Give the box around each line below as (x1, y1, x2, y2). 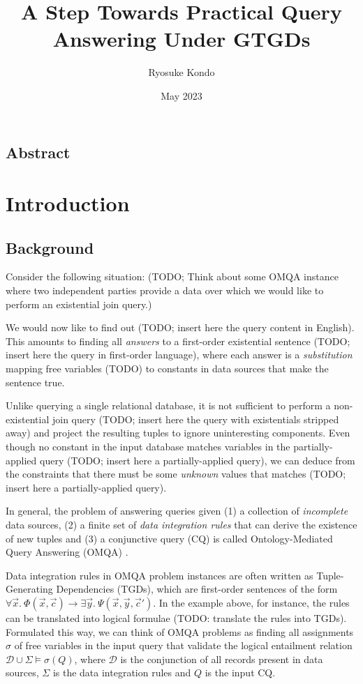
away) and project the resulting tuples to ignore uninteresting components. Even (6, 425, 350, 440)
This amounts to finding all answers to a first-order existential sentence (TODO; (6, 333, 350, 348)
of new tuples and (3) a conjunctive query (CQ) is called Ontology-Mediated (6, 531, 333, 545)
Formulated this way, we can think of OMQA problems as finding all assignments (6, 624, 354, 639)
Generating (6, 582, 53, 596)
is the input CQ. (205, 665, 276, 680)
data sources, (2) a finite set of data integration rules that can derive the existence (6, 517, 357, 531)
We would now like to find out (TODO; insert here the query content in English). (6, 320, 355, 335)
